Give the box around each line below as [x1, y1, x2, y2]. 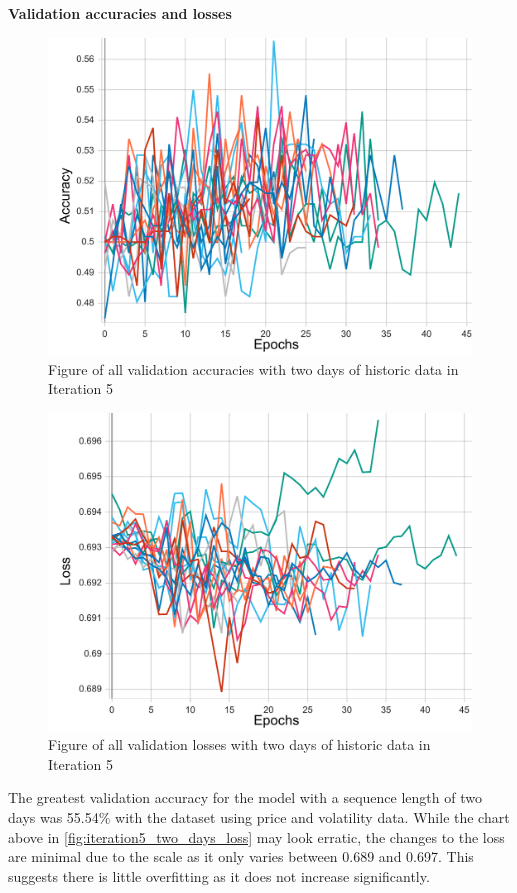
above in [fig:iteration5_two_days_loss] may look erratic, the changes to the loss [8, 826, 505, 847]
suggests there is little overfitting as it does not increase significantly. [8, 865, 430, 886]
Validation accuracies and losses [8, 3, 232, 23]
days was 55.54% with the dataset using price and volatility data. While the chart [8, 806, 510, 827]
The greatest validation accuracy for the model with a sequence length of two [8, 787, 482, 808]
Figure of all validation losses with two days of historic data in [48, 734, 431, 755]
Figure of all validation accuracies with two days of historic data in [48, 358, 459, 379]
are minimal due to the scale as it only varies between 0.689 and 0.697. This [8, 846, 474, 867]
